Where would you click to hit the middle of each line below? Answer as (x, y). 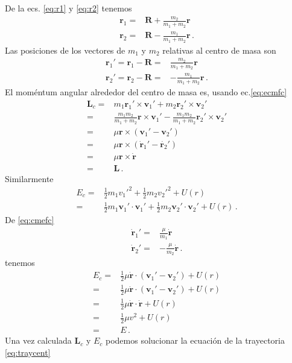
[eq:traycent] (28, 352)
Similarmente (29, 178)
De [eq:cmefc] (30, 220)
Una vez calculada (38, 340)
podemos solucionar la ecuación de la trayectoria (195, 340)
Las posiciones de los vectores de (65, 50)
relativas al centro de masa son (219, 50)
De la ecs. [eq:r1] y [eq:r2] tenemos (68, 8)
